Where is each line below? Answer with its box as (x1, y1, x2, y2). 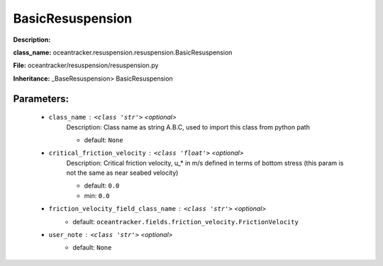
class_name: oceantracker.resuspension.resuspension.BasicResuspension (13, 48, 233, 57)
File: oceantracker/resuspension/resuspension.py (13, 61, 159, 70)
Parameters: (13, 93, 69, 105)
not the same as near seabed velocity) (66, 168, 179, 177)
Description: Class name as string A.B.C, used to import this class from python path (66, 122, 310, 131)
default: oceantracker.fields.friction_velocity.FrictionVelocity (72, 217, 299, 226)
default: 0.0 (84, 181, 120, 190)
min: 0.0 (84, 191, 110, 199)
